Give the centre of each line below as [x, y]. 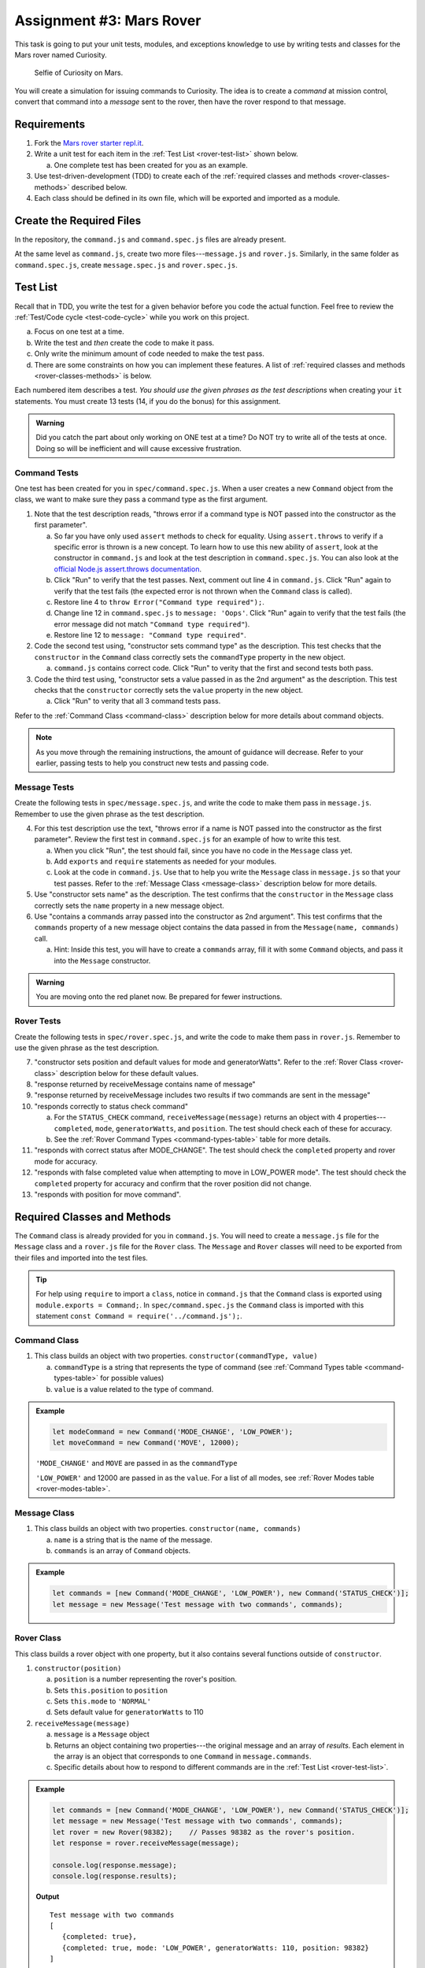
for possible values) [132, 1378]
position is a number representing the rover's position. [146, 1679]
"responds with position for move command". [107, 1194]
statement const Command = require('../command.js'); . [139, 1316]
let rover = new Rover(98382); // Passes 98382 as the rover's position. [204, 1832]
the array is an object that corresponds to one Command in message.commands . [183, 1756]
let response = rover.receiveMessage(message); [146, 1843]
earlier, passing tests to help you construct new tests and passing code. [152, 763]
